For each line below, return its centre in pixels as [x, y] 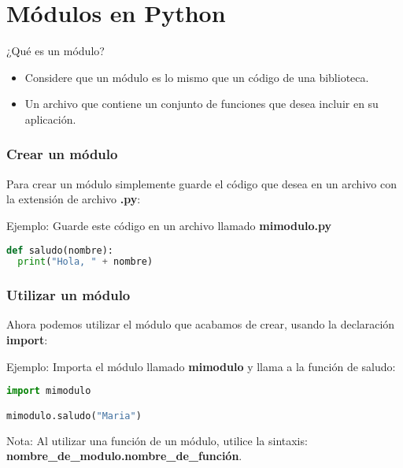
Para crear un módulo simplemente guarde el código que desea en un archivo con [201, 183]
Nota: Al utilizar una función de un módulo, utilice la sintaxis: [157, 440]
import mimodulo [49, 391]
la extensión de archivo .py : [74, 199]
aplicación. [50, 119]
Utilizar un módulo [68, 295]
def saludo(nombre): [60, 250]
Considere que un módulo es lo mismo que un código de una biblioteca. [197, 77]
